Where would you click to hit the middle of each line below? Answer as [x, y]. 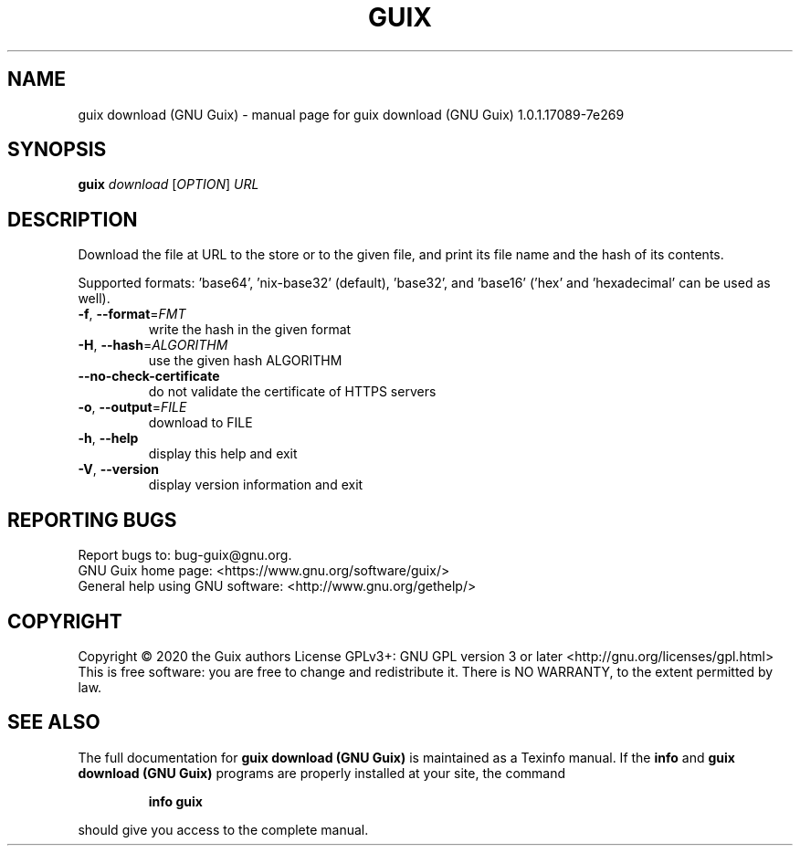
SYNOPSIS [57, 150]
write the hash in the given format [250, 330]
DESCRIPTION [73, 219]
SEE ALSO [54, 722]
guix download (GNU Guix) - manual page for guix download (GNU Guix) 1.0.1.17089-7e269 [351, 114]
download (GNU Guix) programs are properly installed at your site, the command [322, 773]
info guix [175, 801]
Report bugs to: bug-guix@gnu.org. [185, 555]
